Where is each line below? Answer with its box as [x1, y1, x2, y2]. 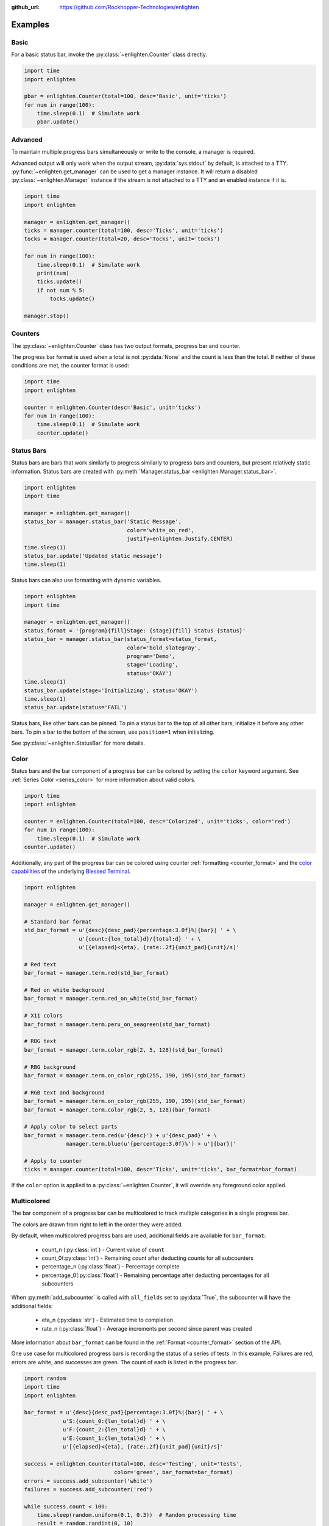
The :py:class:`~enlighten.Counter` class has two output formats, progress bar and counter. [11, 342, 241, 349]
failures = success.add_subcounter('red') [24, 1486, 153, 1492]
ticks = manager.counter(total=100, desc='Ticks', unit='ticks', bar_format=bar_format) [24, 1166, 298, 1173]
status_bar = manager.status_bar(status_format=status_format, [24, 635, 218, 643]
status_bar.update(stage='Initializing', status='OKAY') [24, 687, 198, 694]
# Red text [24, 961, 57, 967]
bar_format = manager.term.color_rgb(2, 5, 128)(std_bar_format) [24, 1046, 224, 1053]
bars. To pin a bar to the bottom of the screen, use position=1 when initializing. [11, 728, 214, 736]
